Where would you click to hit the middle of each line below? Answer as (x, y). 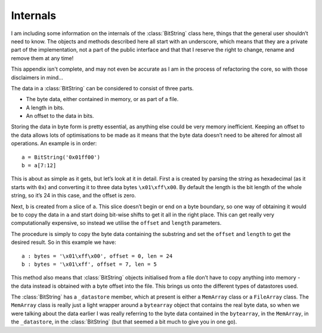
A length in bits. (45, 108)
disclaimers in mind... (37, 77)
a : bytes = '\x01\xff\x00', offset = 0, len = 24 (97, 256)
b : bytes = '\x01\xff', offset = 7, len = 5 (89, 264)
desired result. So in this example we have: (64, 242)
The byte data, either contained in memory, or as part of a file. (102, 99)
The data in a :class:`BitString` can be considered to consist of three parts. (102, 88)
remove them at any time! (42, 58)
